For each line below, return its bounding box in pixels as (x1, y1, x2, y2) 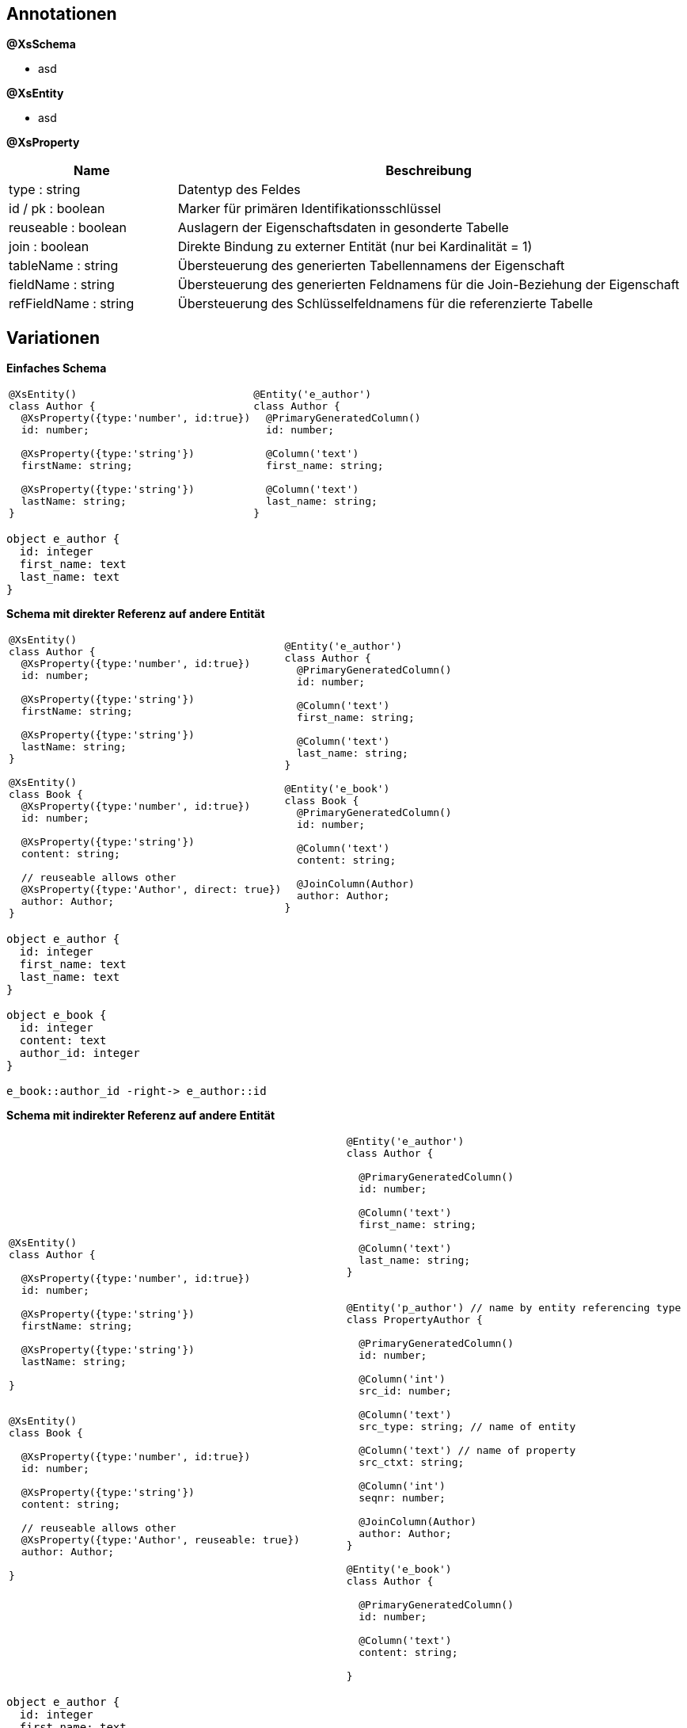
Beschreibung (385, 162, 472, 179)
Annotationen (6, 4, 117, 24)
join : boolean (9, 238, 89, 255)
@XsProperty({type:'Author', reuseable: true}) (21, 1533, 300, 1546)
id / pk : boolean (9, 200, 105, 217)
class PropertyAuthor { (346, 1314, 483, 1326)
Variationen (6, 327, 101, 348)
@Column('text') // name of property (359, 1444, 576, 1457)
